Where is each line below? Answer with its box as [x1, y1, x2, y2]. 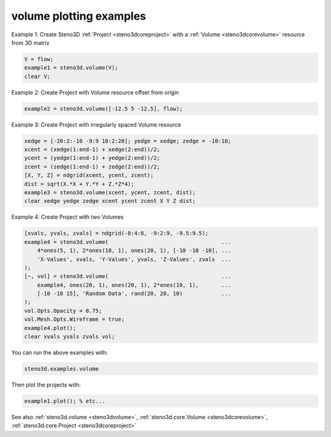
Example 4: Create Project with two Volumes [11, 213, 124, 221]
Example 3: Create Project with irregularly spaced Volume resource [11, 120, 181, 128]
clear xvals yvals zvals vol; [24, 333, 115, 341]
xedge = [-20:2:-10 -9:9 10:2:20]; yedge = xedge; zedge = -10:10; [24, 137, 232, 144]
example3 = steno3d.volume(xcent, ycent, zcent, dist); [24, 189, 196, 196]
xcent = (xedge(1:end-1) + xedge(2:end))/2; [24, 146, 161, 153]
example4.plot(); [24, 325, 77, 331]
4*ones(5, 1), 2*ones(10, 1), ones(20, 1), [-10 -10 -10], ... [37, 247, 232, 254]
